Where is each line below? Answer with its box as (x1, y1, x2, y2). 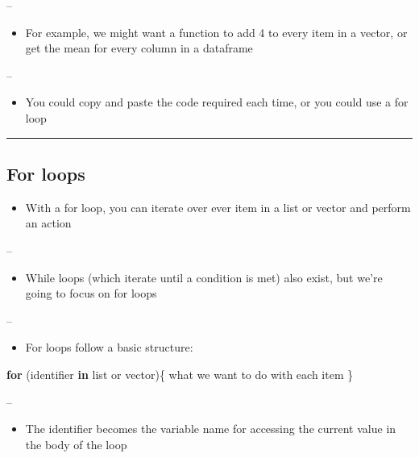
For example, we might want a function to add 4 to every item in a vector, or (25, 23, 408, 40)
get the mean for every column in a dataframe (25, 40, 253, 56)
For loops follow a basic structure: (25, 339, 193, 356)
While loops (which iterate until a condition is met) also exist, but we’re (25, 269, 383, 285)
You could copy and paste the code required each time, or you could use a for (25, 94, 409, 110)
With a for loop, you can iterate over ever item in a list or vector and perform (25, 198, 411, 215)
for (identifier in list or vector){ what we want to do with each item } (6, 365, 354, 382)
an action (25, 214, 72, 231)
